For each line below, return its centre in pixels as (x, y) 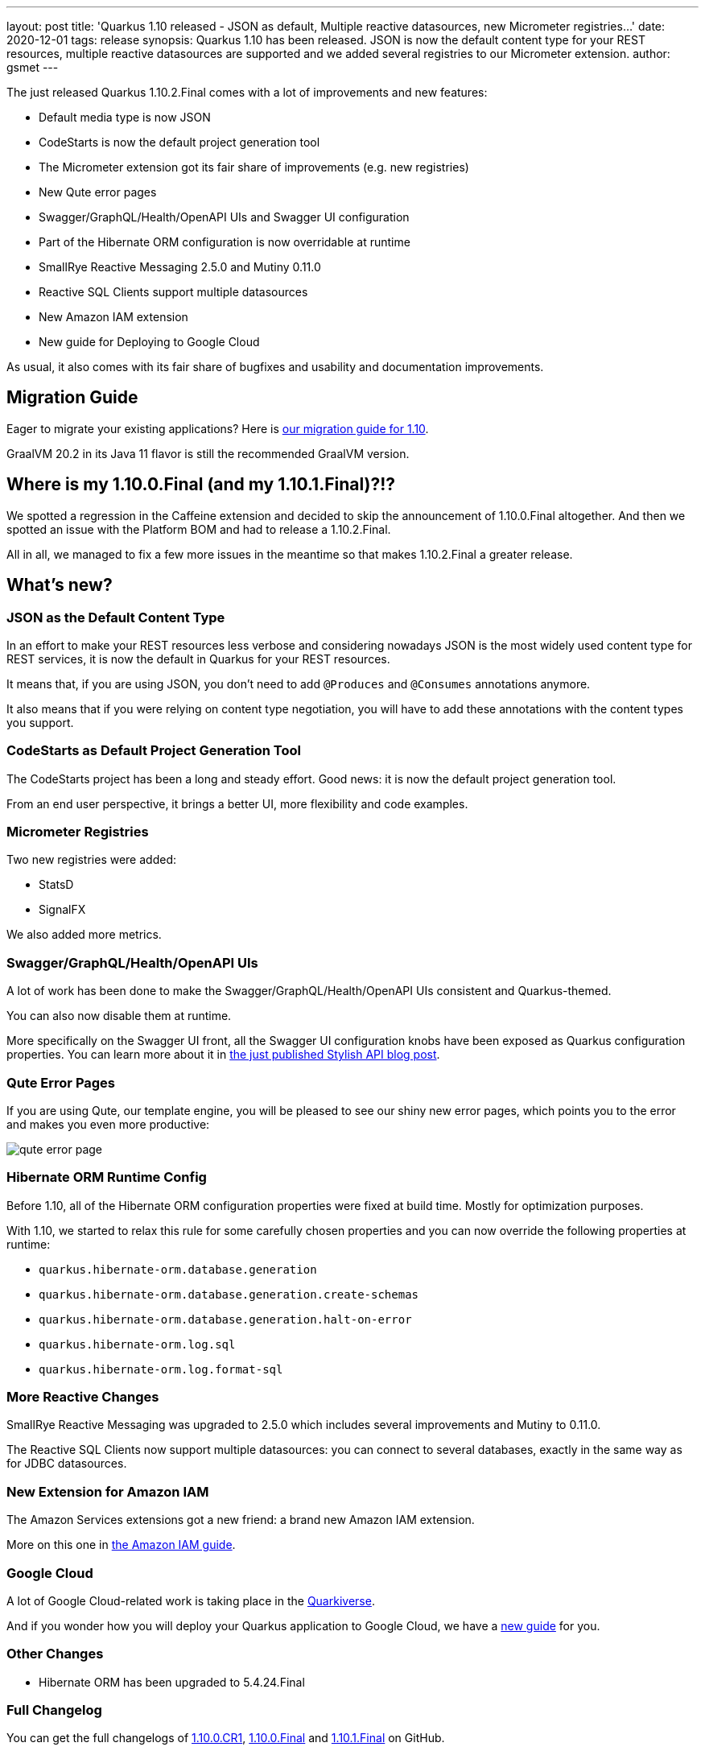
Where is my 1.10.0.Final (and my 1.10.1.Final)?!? (201, 485)
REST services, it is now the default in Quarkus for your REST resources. (198, 659)
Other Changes (55, 1654)
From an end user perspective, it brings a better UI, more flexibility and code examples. (237, 803)
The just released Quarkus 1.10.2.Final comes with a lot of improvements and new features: (247, 92)
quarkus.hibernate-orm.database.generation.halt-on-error (225, 1319)
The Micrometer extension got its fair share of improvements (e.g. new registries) (254, 167)
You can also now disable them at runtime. (119, 1016)
